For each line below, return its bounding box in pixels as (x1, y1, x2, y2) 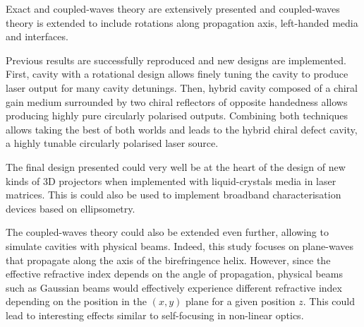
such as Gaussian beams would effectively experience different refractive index (6, 280, 342, 295)
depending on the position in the (6, 294, 147, 309)
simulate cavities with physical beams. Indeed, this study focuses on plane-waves (6, 238, 353, 253)
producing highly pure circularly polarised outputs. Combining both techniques (6, 108, 348, 123)
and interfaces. (6, 29, 68, 44)
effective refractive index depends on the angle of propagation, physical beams (6, 266, 343, 281)
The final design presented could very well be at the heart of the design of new (6, 159, 346, 174)
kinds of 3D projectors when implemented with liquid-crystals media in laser (6, 173, 336, 188)
